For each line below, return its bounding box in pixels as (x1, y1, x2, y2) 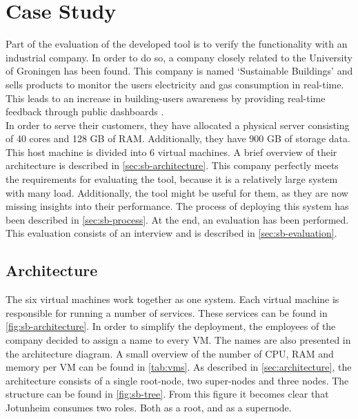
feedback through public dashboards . (6, 104, 164, 119)
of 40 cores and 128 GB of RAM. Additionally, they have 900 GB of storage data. (6, 131, 350, 146)
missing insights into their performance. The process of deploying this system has (6, 199, 349, 213)
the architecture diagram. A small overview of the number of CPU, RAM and (6, 346, 334, 360)
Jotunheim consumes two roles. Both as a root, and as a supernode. (6, 400, 292, 414)
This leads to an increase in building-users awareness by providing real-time (6, 90, 326, 105)
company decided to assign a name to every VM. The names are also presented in (6, 333, 351, 347)
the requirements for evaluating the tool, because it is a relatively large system (6, 172, 338, 186)
